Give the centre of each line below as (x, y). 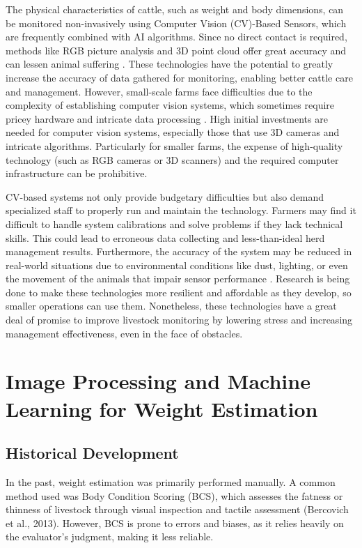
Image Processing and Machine (158, 381)
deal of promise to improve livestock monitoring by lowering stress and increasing (179, 320)
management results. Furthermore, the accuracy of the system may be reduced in (179, 251)
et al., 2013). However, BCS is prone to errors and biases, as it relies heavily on (175, 523)
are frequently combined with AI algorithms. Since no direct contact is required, (176, 37)
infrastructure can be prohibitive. (77, 173)
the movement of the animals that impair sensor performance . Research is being (178, 279)
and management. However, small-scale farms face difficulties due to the (159, 91)
